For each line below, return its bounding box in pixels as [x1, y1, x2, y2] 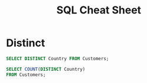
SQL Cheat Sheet [56, 4, 142, 17]
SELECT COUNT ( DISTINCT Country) [6, 66, 85, 72]
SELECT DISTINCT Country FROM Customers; [6, 56, 109, 61]
